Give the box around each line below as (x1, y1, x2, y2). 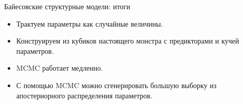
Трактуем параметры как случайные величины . (16, 18, 163, 29)
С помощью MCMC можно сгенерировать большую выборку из (16, 79, 217, 90)
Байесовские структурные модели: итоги (4, 1, 130, 11)
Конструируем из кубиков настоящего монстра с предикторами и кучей (16, 35, 239, 46)
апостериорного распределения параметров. (16, 90, 153, 100)
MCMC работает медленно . (16, 63, 103, 73)
